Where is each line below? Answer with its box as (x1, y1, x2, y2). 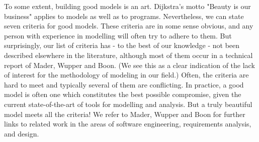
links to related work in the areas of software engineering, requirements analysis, (4, 118, 251, 129)
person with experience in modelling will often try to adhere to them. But (4, 30, 232, 40)
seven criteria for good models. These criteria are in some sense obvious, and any (4, 20, 253, 31)
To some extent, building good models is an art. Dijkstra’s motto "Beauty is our (4, 1, 251, 11)
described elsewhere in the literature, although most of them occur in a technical (4, 49, 253, 60)
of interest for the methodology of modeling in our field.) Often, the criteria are (4, 69, 249, 80)
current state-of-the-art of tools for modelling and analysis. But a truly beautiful (4, 98, 252, 109)
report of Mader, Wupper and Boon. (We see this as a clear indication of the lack (4, 59, 255, 70)
